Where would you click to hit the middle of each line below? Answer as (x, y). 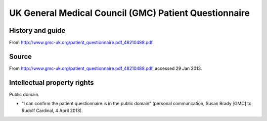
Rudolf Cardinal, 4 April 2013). (52, 110)
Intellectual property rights (51, 83)
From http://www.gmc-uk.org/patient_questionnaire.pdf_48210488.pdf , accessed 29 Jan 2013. (106, 68)
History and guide (37, 30)
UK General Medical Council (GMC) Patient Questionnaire (129, 13)
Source (21, 56)
